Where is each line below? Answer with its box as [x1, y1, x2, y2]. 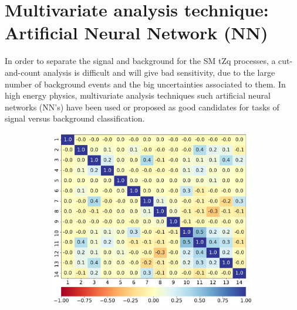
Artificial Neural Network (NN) [5, 21, 268, 45]
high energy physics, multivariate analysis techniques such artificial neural [5, 89, 271, 102]
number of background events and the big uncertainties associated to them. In [5, 77, 286, 90]
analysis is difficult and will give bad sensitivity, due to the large [43, 66, 275, 78]
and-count [5, 66, 41, 78]
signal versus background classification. [5, 112, 145, 124]
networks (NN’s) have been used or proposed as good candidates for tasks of [5, 100, 279, 113]
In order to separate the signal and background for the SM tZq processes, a [5, 55, 276, 67]
